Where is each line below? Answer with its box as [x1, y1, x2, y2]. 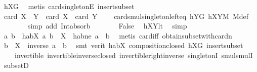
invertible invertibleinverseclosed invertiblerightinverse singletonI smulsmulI [14, 49, 253, 60]
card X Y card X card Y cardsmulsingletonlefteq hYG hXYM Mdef [4, 10, 249, 21]
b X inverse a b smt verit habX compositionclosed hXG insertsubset [4, 40, 243, 50]
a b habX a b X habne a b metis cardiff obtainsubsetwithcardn [4, 30, 232, 40]
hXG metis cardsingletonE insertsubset [4, 1, 135, 11]
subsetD [4, 59, 29, 70]
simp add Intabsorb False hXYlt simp [27, 20, 187, 31]
